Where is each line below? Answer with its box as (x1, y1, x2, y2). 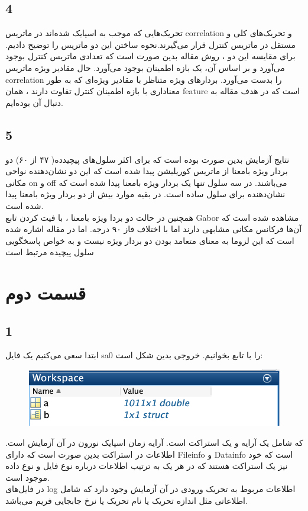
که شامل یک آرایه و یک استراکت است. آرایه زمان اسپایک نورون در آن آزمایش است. (5, 436, 303, 449)
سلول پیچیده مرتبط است (5, 246, 94, 258)
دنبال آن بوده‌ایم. (5, 96, 63, 108)
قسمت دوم (5, 281, 86, 305)
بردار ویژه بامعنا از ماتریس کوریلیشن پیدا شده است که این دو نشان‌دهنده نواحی (5, 165, 288, 177)
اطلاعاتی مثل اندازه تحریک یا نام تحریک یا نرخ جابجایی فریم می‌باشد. (5, 494, 248, 507)
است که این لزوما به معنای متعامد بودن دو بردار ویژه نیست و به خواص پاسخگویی (5, 234, 294, 246)
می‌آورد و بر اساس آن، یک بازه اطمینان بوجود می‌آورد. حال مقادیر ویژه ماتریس (5, 61, 285, 73)
